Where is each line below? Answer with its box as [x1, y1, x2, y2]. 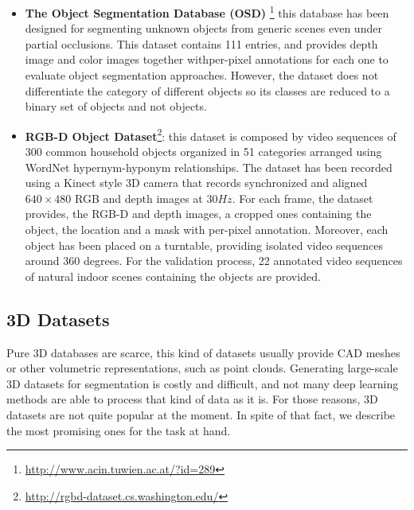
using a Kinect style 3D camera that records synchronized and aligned [25, 174, 368, 191]
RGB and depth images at [75, 189, 203, 206]
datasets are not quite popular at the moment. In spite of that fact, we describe [6, 406, 396, 422]
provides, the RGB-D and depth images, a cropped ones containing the [25, 205, 372, 222]
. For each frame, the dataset [232, 189, 373, 206]
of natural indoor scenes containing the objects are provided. [25, 267, 321, 284]
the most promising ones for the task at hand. [6, 422, 231, 438]
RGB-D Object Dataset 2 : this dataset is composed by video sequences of [25, 125, 396, 144]
